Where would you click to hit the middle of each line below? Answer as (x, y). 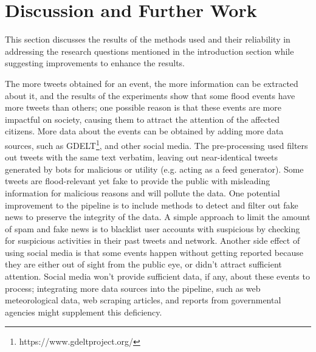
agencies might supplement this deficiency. (84, 312)
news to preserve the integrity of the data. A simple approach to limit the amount (158, 217)
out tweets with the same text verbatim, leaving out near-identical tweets (142, 157)
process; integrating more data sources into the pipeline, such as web (133, 288)
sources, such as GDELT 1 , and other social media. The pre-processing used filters (156, 144)
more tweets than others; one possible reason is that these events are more (143, 107)
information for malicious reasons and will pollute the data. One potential (143, 192)
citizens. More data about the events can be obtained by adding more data (144, 131)
